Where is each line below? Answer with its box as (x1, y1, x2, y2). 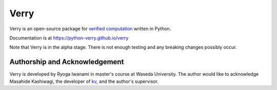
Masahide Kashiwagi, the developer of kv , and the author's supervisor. (9, 78, 159, 84)
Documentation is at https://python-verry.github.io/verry (9, 35, 129, 41)
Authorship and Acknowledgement (9, 58, 124, 66)
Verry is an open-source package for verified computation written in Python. (9, 26, 171, 32)
